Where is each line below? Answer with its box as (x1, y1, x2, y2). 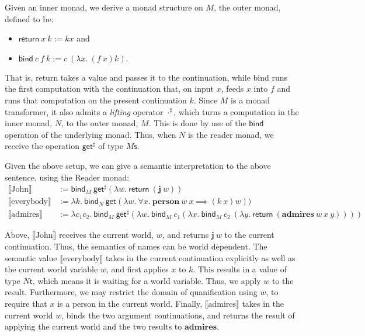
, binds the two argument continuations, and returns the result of (61, 309, 295, 321)
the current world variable (5, 263, 98, 275)
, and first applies (106, 263, 169, 275)
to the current (224, 228, 274, 241)
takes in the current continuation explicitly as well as (106, 251, 296, 264)
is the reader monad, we (188, 128, 274, 140)
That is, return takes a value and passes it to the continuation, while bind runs (5, 71, 288, 83)
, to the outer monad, (61, 117, 138, 129)
